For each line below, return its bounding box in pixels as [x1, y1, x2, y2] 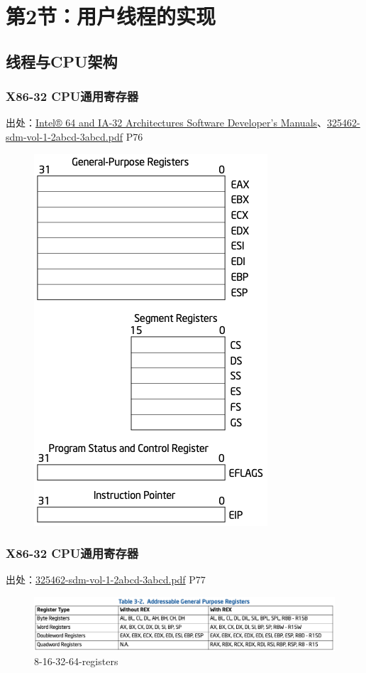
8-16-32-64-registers [34, 653, 118, 668]
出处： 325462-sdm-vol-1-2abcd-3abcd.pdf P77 [6, 572, 206, 587]
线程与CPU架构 [6, 50, 118, 72]
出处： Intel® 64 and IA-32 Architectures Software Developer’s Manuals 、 [6, 115, 328, 130]
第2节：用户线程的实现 [6, 1, 216, 31]
